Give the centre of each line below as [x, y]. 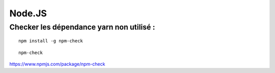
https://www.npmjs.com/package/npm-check [57, 64]
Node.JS [28, 13]
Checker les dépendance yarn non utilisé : [82, 27]
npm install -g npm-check [51, 41]
